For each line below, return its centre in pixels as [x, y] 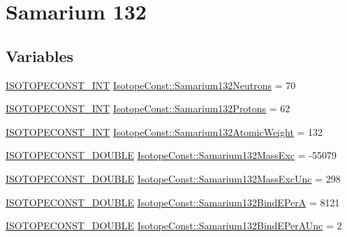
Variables [40, 55]
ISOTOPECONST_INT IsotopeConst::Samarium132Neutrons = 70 [151, 85]
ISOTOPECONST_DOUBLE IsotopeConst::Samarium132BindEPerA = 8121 [173, 202]
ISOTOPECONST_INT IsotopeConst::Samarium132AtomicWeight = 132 [164, 131]
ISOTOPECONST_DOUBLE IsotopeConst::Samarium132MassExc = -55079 [171, 155]
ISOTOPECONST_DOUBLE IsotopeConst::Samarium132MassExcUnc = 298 [173, 178]
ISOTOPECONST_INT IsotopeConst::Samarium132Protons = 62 [148, 108]
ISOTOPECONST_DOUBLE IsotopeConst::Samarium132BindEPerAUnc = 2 [174, 225]
